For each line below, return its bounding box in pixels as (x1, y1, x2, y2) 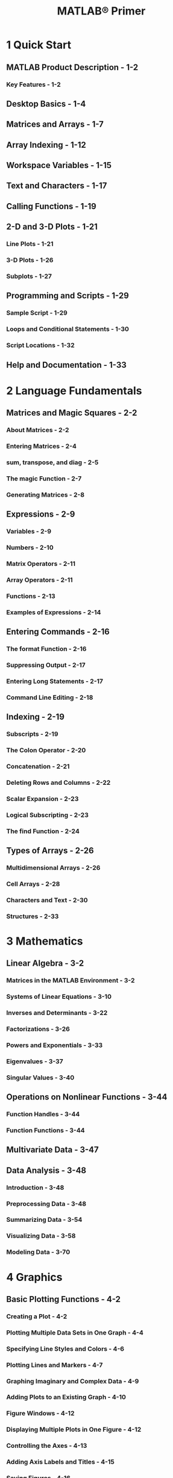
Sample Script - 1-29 (6, 309, 68, 317)
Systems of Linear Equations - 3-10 (6, 993, 112, 1001)
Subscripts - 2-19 (6, 730, 58, 738)
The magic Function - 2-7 (6, 474, 82, 483)
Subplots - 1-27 (6, 272, 52, 280)
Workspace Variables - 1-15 (6, 160, 112, 171)
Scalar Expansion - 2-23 (6, 794, 79, 803)
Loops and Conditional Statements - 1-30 (6, 325, 130, 333)
